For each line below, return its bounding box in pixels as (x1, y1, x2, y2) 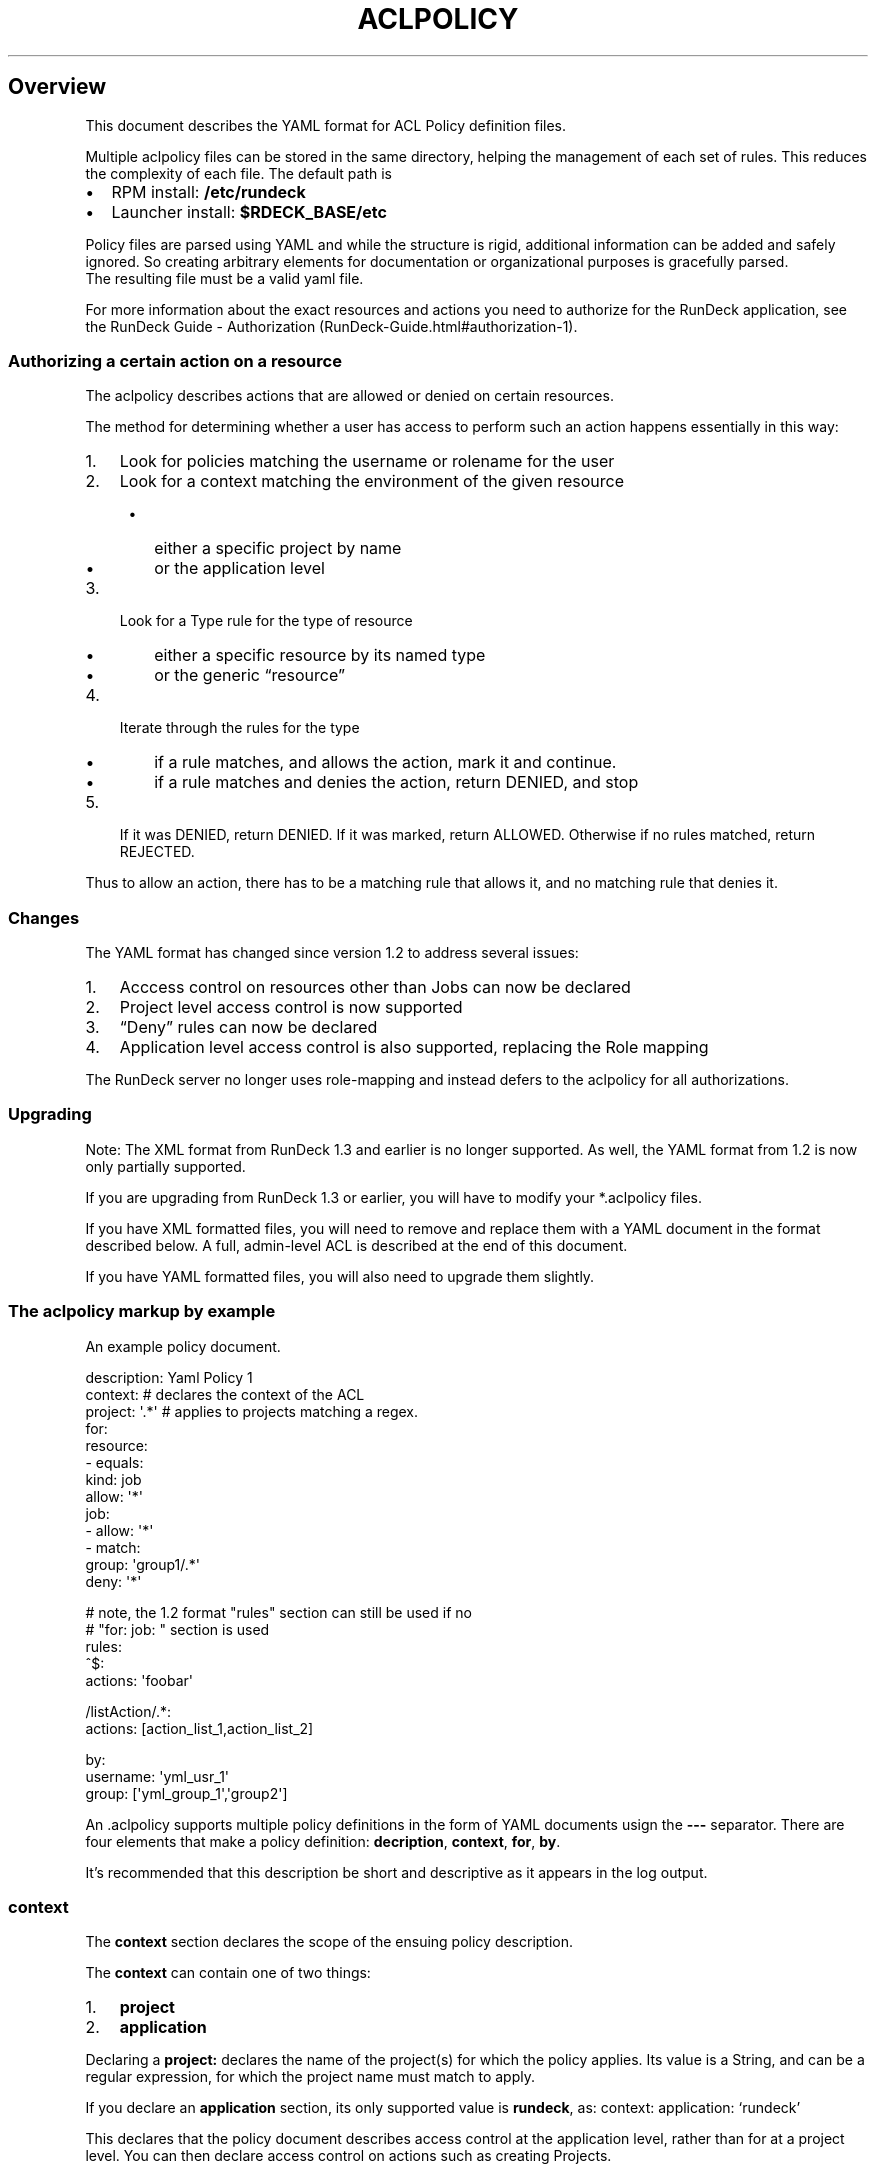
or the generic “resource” (154, 665, 345, 686)
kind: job (85, 1470, 142, 1488)
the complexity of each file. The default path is (85, 164, 393, 182)
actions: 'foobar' (85, 1671, 194, 1689)
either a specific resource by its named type (154, 645, 486, 666)
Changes (8, 907, 80, 928)
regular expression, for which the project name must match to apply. (85, 2068, 535, 2086)
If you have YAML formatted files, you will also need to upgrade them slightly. (85, 1267, 595, 1285)
